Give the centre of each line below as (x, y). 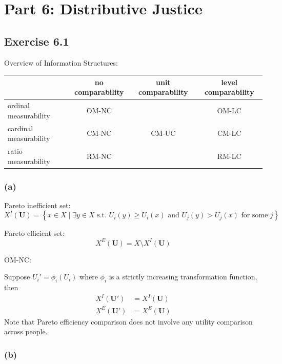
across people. (26, 331)
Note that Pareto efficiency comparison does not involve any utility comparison (128, 321)
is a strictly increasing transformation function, (183, 277)
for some (255, 216)
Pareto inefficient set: (37, 205)
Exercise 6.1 (37, 41)
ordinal (19, 105)
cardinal (21, 128)
